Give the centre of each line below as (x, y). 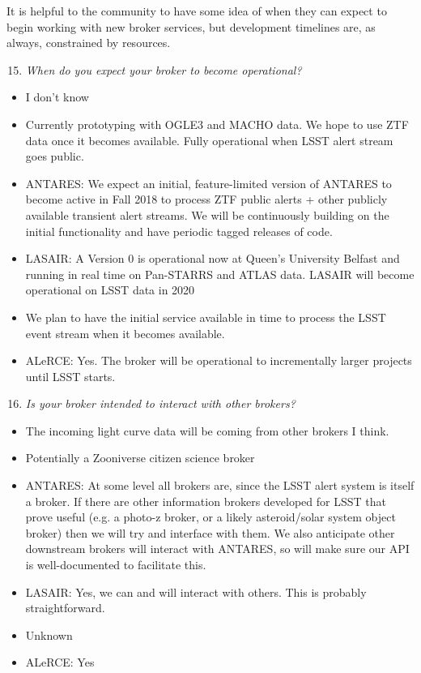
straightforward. (65, 608)
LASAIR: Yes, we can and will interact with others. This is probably (196, 592)
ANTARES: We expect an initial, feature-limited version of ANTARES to (208, 183)
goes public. (55, 156)
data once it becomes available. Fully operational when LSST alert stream (209, 140)
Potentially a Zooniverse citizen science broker (140, 458)
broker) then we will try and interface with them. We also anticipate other (210, 532)
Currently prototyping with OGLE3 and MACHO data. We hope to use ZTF (217, 124)
